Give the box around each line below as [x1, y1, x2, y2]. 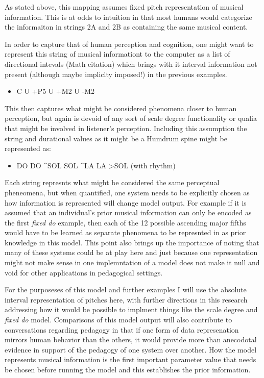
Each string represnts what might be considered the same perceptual [5, 177, 220, 188]
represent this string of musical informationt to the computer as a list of [5, 48, 230, 59]
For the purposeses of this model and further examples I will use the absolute [5, 284, 247, 295]
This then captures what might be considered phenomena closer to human [5, 103, 237, 113]
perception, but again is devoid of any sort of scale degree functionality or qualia [5, 113, 257, 123]
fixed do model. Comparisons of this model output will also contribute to [5, 314, 232, 325]
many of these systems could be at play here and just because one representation [5, 247, 258, 258]
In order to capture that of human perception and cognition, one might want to [5, 38, 254, 49]
